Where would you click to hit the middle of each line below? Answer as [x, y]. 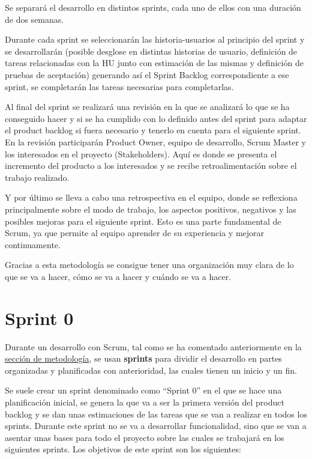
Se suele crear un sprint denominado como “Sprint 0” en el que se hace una [143, 390]
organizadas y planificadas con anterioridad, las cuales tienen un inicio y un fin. [151, 370]
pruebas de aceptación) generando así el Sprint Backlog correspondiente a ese [147, 74]
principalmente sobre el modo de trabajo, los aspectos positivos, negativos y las [151, 209]
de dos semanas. [34, 19]
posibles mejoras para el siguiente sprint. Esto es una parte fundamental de [143, 221]
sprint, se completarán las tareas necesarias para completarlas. [119, 86]
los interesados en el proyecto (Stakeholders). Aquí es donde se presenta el [141, 154]
